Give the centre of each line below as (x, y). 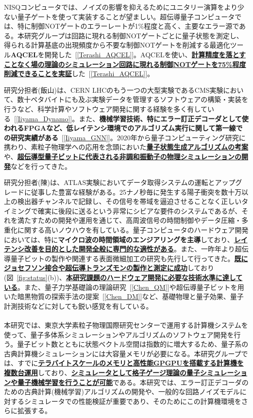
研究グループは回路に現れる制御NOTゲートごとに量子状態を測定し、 (134, 35)
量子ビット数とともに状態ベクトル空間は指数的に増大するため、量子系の (133, 344)
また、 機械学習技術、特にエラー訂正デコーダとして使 (164, 118)
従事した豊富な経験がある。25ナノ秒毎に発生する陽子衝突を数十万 (136, 192)
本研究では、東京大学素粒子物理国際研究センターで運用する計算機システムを (126, 325)
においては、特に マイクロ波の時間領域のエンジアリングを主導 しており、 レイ (126, 239)
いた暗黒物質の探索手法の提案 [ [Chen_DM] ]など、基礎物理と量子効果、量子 (124, 296)
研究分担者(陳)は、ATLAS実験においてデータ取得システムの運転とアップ (120, 182)
